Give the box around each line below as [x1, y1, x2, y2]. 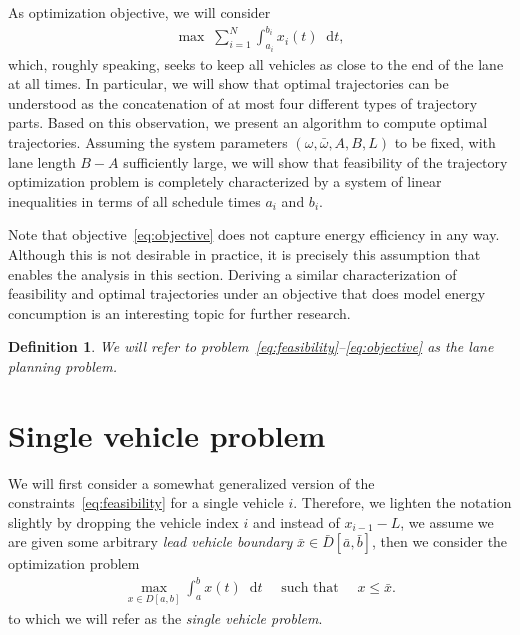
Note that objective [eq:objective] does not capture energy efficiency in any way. [8, 224, 500, 245]
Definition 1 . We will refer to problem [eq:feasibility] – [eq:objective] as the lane [8, 336, 494, 357]
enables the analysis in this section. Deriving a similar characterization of [8, 263, 457, 284]
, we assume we [400, 511, 494, 532]
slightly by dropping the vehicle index [8, 511, 239, 532]
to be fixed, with [394, 131, 496, 152]
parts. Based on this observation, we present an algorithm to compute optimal [8, 112, 488, 133]
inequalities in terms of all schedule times [8, 190, 261, 211]
